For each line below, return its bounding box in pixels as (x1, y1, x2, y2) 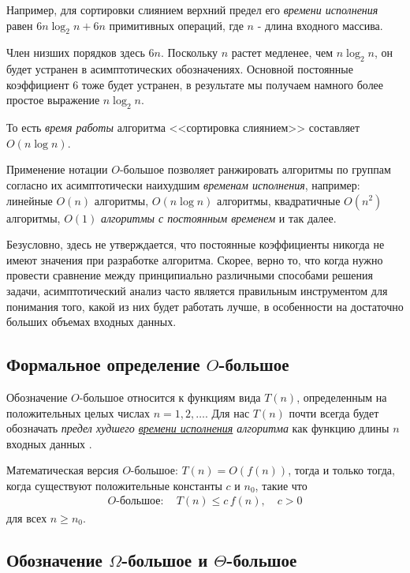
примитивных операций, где (109, 17, 244, 33)
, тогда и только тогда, (288, 462, 395, 478)
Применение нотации (6, 161, 108, 178)
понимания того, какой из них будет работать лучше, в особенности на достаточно (6, 298, 404, 314)
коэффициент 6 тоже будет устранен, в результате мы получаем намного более (6, 76, 384, 92)
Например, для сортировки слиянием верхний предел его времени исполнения (6, 2, 378, 17)
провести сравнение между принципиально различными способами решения (6, 267, 373, 283)
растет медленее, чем (231, 44, 334, 61)
